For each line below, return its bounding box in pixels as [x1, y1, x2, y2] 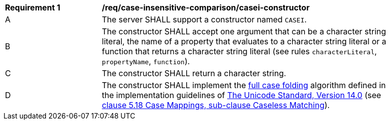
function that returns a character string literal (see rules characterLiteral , [102, 46, 377, 56]
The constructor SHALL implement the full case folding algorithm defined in [102, 80, 386, 90]
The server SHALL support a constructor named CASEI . [102, 14, 307, 24]
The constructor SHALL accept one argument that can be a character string [102, 26, 387, 36]
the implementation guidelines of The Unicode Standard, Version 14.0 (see [102, 90, 382, 100]
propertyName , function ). [102, 56, 190, 66]
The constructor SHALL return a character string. [102, 68, 286, 78]
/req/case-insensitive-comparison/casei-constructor [102, 2, 310, 12]
